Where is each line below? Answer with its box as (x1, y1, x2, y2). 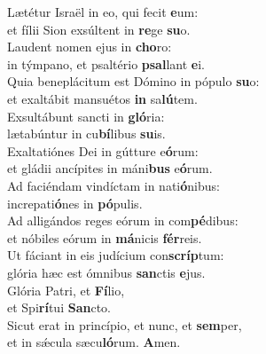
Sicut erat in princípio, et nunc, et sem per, (7, 315, 242, 334)
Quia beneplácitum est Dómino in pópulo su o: (7, 72, 260, 90)
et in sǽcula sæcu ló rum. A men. (7, 333, 181, 351)
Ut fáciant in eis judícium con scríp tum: (7, 246, 224, 264)
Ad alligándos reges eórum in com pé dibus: (7, 211, 239, 230)
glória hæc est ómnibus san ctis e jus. (7, 263, 206, 281)
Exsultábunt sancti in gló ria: (7, 106, 165, 125)
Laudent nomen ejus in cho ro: (7, 37, 172, 56)
